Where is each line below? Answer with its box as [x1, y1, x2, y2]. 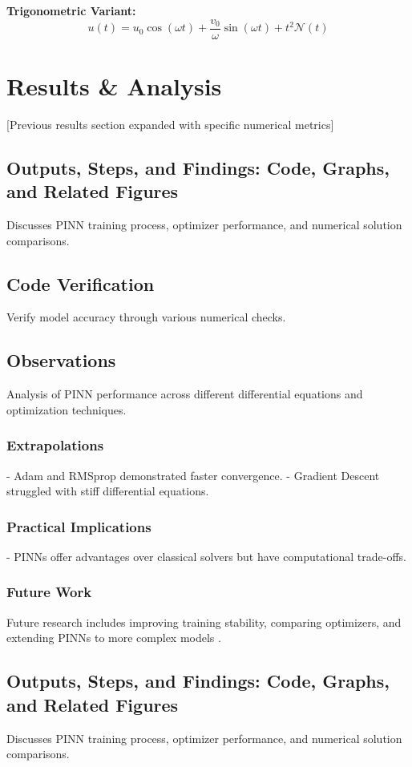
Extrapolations [6, 435, 104, 455]
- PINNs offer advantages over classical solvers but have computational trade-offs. [6, 547, 406, 564]
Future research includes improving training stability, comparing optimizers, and [6, 613, 402, 630]
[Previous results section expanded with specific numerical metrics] [6, 115, 334, 132]
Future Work [6, 582, 92, 602]
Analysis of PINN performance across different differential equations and [6, 386, 363, 402]
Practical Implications [6, 516, 151, 536]
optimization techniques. [6, 401, 127, 418]
